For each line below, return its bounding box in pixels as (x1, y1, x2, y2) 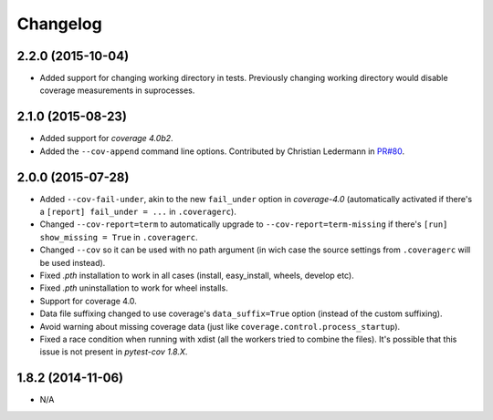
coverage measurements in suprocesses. (39, 85, 195, 96)
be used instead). (39, 257, 106, 268)
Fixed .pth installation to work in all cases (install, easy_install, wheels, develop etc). (39, 270, 355, 281)
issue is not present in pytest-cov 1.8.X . (39, 346, 188, 357)
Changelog (16, 14, 102, 34)
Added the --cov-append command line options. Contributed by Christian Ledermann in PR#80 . (39, 146, 405, 157)
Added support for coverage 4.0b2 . (39, 133, 173, 144)
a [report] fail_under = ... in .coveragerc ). (39, 206, 236, 218)
